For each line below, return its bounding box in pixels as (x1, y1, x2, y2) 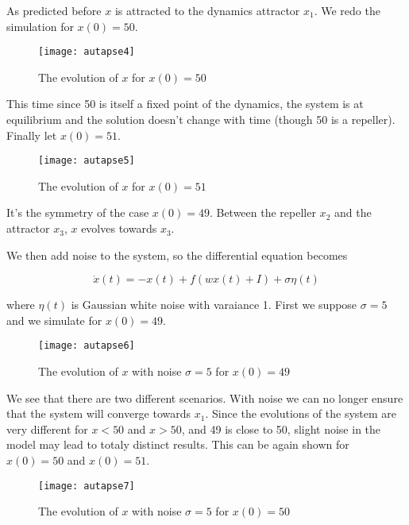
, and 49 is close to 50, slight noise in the (181, 420, 381, 437)
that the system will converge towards (6, 405, 191, 422)
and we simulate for (6, 311, 102, 328)
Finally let (6, 126, 57, 143)
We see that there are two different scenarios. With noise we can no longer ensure (6, 389, 403, 406)
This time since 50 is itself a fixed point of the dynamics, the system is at (6, 95, 364, 112)
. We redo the (314, 2, 380, 18)
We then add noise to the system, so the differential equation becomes (6, 246, 348, 263)
